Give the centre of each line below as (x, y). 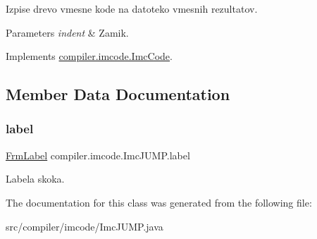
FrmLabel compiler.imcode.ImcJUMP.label (98, 155)
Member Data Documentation (118, 94)
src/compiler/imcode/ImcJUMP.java (85, 226)
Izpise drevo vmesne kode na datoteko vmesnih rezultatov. (132, 8)
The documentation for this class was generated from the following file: (159, 202)
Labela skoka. (35, 179)
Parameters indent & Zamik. (67, 32)
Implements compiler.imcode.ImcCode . (89, 56)
